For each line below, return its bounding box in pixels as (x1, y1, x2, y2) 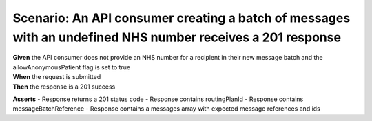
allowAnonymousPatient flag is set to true (12, 63, 131, 71)
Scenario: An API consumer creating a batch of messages (12, 10, 351, 25)
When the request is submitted (12, 73, 101, 81)
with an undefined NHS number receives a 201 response (12, 30, 341, 45)
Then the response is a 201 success (12, 82, 116, 91)
